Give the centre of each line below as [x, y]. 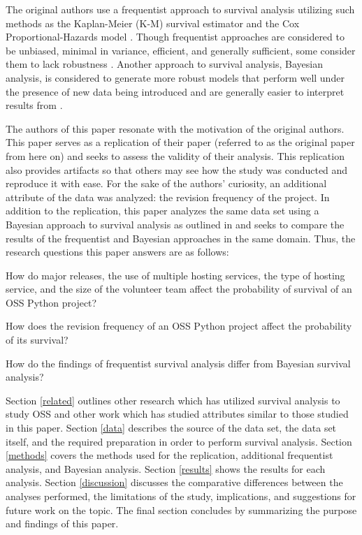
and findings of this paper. [62, 523]
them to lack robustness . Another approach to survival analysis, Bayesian [164, 64]
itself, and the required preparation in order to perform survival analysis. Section [179, 441]
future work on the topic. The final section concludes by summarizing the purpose [181, 510]
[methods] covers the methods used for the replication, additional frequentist [169, 455]
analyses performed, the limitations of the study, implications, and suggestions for [181, 496]
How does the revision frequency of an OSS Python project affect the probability [179, 326]
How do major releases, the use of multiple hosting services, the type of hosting [175, 275]
